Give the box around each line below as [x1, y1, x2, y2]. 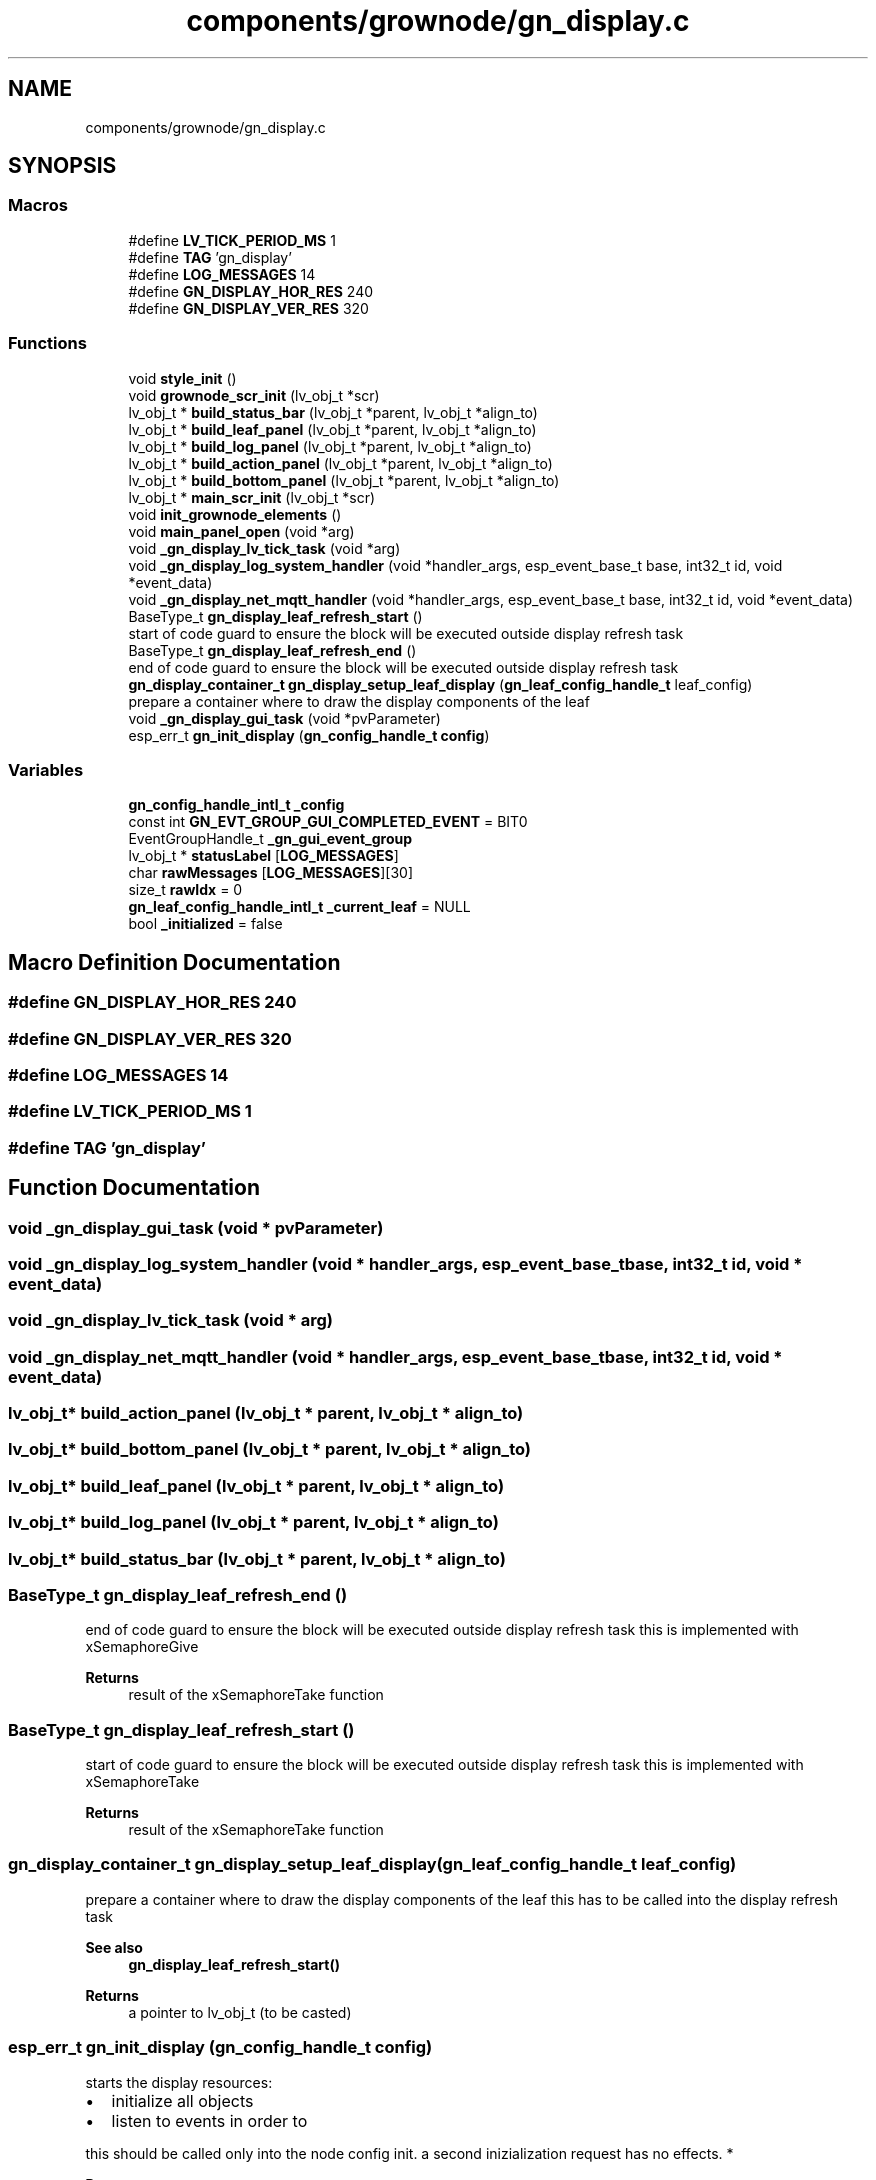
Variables [8, 759, 84, 780]
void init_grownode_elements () [128, 505, 342, 523]
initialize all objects [111, 2090, 254, 2111]
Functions [8, 333, 87, 354]
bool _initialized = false [128, 915, 283, 933]
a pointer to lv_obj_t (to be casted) [128, 2003, 352, 2021]
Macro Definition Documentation [8, 949, 341, 975]
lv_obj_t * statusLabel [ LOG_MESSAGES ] [128, 847, 399, 865]
